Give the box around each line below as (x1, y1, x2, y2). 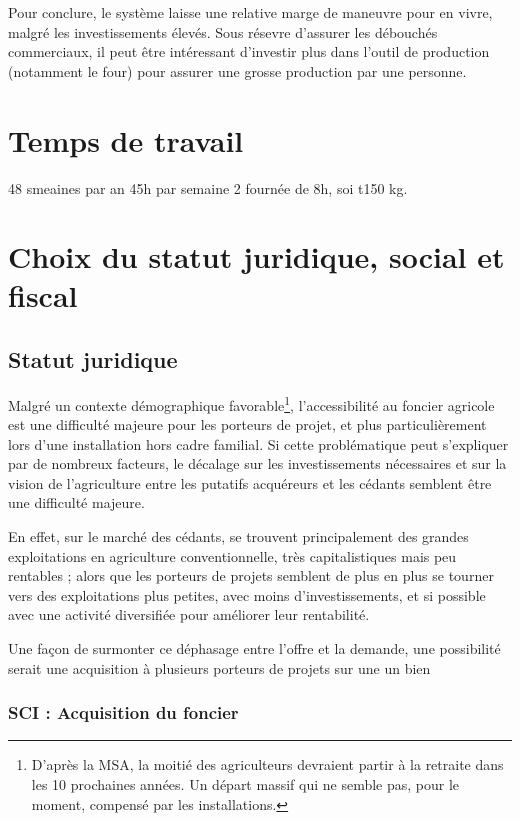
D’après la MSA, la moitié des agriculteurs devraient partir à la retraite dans (31, 754, 504, 775)
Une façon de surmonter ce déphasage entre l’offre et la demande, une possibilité (8, 638, 501, 659)
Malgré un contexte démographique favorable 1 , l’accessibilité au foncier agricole (8, 391, 495, 415)
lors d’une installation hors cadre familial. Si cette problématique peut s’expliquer (8, 433, 509, 454)
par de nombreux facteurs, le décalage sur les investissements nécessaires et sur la (8, 453, 507, 474)
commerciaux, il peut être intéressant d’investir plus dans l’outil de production (8, 41, 490, 62)
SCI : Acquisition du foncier (8, 700, 239, 725)
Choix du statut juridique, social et (8, 236, 505, 277)
